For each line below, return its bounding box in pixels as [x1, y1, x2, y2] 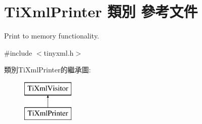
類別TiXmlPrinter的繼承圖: [4, 64, 91, 75]
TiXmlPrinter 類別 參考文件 [4, 1, 198, 22]
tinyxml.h [44, 47, 74, 58]
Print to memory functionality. [4, 30, 99, 41]
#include [4, 47, 32, 58]
